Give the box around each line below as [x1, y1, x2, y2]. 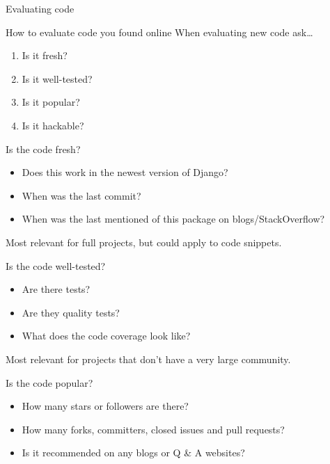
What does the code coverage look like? [22, 328, 191, 343]
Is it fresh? [22, 48, 68, 63]
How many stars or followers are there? [22, 399, 189, 413]
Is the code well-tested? [6, 258, 106, 273]
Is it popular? [22, 95, 80, 109]
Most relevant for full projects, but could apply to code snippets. [6, 234, 282, 249]
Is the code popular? [6, 375, 93, 390]
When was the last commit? [22, 188, 141, 202]
